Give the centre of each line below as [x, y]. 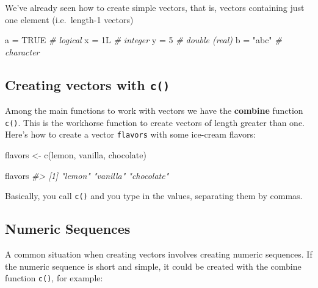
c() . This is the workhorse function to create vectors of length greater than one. [155, 122]
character [22, 51]
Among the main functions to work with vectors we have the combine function [154, 111]
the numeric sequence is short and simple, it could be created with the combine [153, 266]
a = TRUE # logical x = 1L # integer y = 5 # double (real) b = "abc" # [143, 40]
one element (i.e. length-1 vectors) [69, 19]
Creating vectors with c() [87, 84]
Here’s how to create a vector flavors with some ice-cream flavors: [130, 134]
